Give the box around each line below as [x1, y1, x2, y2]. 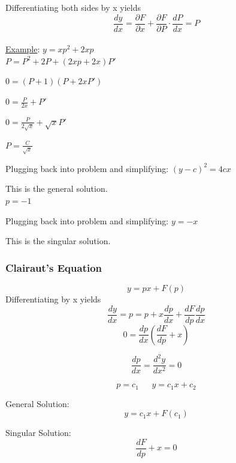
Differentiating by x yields [5, 292, 101, 305]
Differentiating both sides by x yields [5, 1, 141, 13]
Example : [5, 43, 40, 55]
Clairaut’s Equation [5, 260, 102, 275]
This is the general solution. [5, 182, 108, 195]
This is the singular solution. [5, 235, 111, 247]
